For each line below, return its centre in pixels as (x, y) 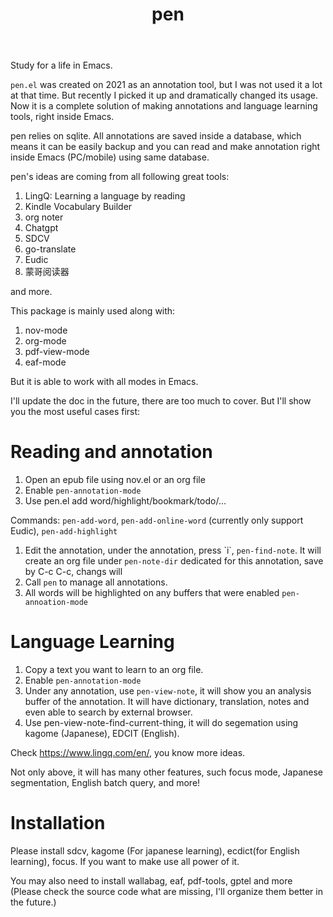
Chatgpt (41, 228)
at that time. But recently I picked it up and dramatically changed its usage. (164, 95)
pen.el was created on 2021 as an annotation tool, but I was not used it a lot (166, 85)
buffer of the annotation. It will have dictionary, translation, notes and (167, 702)
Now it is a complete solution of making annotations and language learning (164, 106)
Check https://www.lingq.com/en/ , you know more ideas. (128, 753)
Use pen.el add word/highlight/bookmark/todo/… (125, 501)
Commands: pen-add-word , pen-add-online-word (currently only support (157, 520)
